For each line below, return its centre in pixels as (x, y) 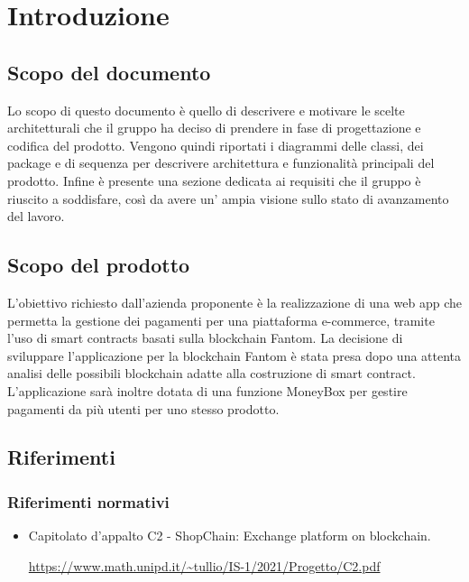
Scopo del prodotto (99, 265)
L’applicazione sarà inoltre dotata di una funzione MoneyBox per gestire (207, 390)
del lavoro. (36, 216)
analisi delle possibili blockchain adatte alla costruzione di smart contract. (212, 373)
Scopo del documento (109, 72)
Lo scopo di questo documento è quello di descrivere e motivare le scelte (206, 110)
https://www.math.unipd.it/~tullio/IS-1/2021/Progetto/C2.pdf (204, 565)
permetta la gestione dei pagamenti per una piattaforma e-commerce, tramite (221, 320)
